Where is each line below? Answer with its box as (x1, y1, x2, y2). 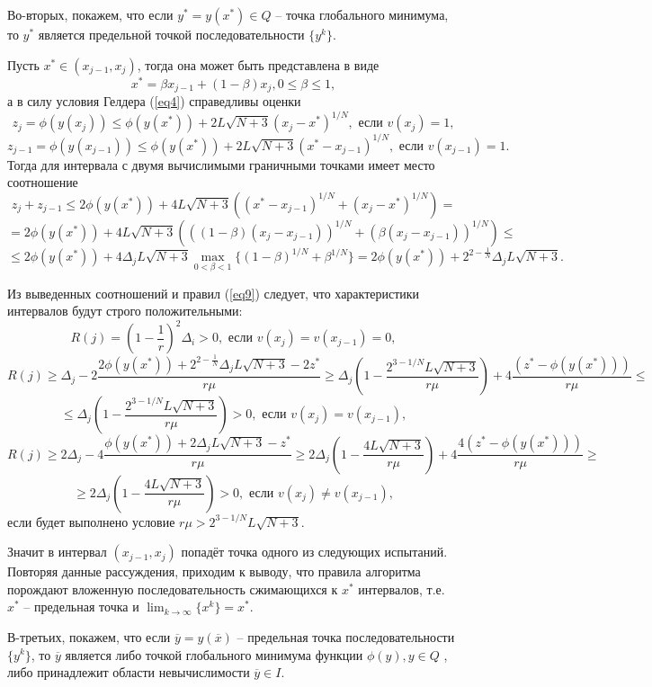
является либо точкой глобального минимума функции (65, 645, 363, 664)
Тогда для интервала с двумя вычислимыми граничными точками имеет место (7, 155, 435, 174)
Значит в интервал (7, 542, 107, 561)
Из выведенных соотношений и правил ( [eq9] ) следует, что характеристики (7, 283, 420, 302)
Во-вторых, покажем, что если (7, 5, 174, 23)
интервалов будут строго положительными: (7, 301, 243, 320)
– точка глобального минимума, (275, 5, 449, 23)
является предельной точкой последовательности (38, 25, 305, 43)
